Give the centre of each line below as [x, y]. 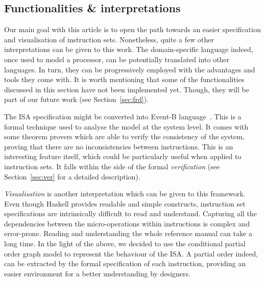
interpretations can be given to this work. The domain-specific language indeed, [129, 49]
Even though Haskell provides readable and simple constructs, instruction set [125, 203]
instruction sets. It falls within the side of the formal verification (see [112, 166]
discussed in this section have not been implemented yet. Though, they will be [127, 89]
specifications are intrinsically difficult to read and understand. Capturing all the [130, 213]
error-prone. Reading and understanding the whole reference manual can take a [128, 233]
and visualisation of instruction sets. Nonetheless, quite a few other [109, 39]
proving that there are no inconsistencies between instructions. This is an [119, 146]
